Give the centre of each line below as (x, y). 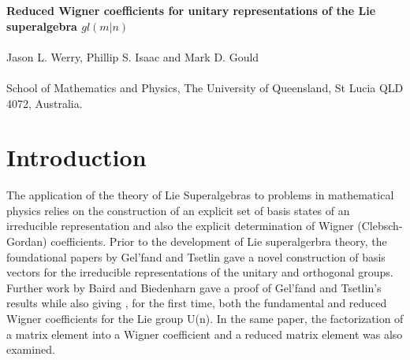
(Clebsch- (380, 226)
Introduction (76, 157)
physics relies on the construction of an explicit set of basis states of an (178, 210)
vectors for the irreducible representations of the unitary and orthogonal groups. (200, 272)
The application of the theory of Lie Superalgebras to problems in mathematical (200, 195)
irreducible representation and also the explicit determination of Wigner (180, 226)
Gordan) (27, 241)
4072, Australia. (45, 103)
